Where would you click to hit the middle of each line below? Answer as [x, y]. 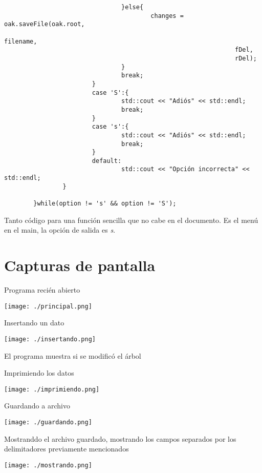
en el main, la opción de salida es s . [60, 230]
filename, [21, 41]
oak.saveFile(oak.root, [45, 24]
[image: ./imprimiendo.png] [52, 389]
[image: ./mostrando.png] [48, 465]
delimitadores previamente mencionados [67, 449]
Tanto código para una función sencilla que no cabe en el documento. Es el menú [131, 220]
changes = [167, 16]
